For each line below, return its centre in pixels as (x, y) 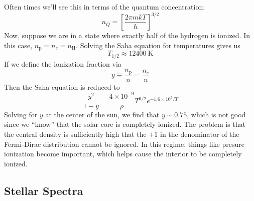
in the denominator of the (200, 134)
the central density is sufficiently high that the (75, 134)
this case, (18, 45)
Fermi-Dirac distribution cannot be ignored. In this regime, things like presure (124, 144)
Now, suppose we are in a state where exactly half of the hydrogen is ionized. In (127, 35)
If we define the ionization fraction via (63, 63)
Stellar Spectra (44, 190)
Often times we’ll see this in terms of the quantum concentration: (105, 7)
